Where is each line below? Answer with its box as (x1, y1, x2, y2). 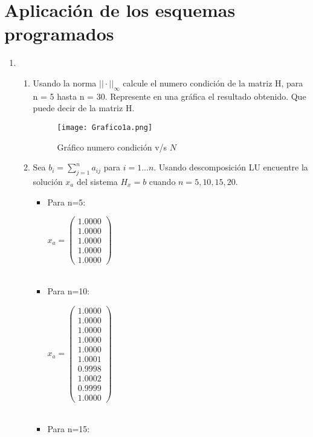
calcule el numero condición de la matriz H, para (123, 76, 303, 89)
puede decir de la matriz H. (33, 102, 135, 114)
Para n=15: (47, 422, 90, 435)
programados (4, 21, 114, 46)
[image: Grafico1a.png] (57, 123, 153, 132)
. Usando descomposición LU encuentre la (153, 161, 308, 173)
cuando (149, 175, 176, 187)
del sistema (76, 175, 118, 187)
